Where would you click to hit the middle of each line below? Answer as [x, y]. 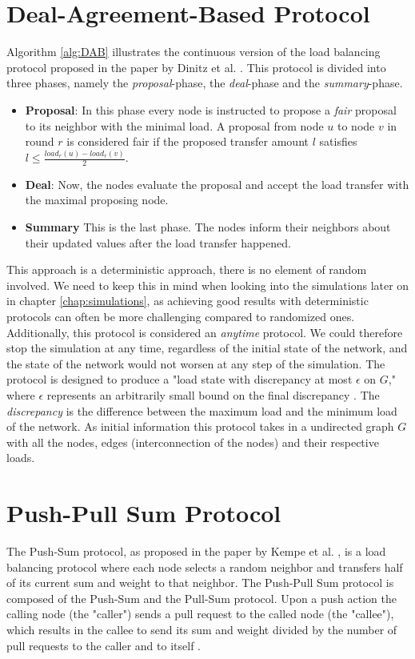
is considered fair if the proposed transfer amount [188, 141]
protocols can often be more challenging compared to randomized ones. [181, 316]
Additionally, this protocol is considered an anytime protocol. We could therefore [205, 332]
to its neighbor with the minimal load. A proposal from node [174, 125]
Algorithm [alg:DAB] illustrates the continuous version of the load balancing [194, 52]
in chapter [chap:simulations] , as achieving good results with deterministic [188, 301]
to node [356, 125]
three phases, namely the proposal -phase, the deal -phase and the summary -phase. [205, 83]
